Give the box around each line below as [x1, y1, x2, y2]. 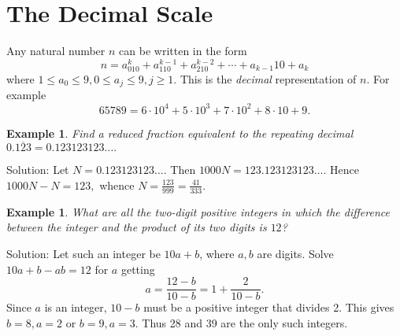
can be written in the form [119, 42, 247, 59]
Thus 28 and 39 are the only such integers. [142, 314, 348, 330]
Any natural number [6, 42, 106, 59]
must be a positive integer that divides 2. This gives [143, 299, 394, 316]
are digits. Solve [257, 245, 334, 261]
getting [120, 260, 155, 277]
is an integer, [44, 299, 107, 316]
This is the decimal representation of [180, 70, 357, 87]
